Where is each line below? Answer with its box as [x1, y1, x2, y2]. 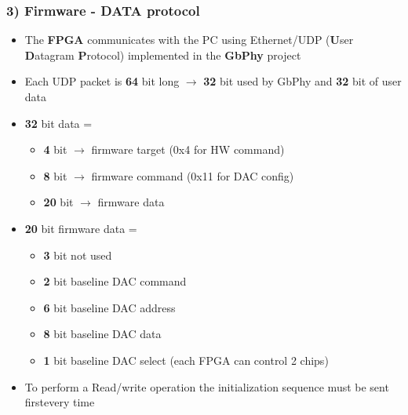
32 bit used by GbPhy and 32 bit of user [203, 73, 402, 89]
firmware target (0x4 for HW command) [91, 141, 285, 158]
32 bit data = [24, 115, 93, 131]
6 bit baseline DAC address [43, 299, 176, 315]
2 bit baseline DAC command [43, 273, 187, 289]
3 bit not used [43, 246, 112, 263]
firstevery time [24, 394, 95, 410]
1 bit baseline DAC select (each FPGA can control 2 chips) [43, 351, 329, 368]
